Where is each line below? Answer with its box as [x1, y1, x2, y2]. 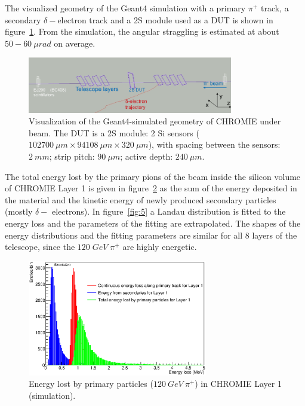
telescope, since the [5, 240, 75, 253]
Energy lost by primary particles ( [29, 377, 153, 390]
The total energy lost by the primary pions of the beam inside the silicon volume [5, 170, 301, 182]
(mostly [5, 205, 33, 218]
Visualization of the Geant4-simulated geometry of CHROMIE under [29, 115, 281, 127]
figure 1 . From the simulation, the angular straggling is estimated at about [5, 25, 279, 38]
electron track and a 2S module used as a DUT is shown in [57, 13, 273, 26]
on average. [54, 36, 95, 49]
